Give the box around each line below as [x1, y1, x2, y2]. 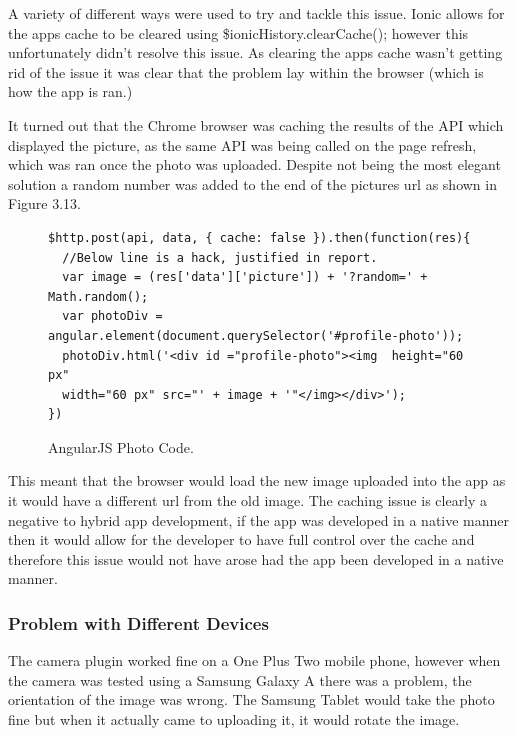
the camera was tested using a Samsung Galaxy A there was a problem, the [8, 669, 472, 690]
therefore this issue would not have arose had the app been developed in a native [8, 548, 504, 569]
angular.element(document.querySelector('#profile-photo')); [48, 328, 464, 343]
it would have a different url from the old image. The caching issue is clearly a [8, 490, 488, 511]
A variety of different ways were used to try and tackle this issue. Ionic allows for [8, 3, 505, 23]
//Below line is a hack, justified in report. [62, 250, 378, 265]
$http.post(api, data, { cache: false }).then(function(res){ [48, 230, 471, 245]
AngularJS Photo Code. [48, 436, 194, 457]
